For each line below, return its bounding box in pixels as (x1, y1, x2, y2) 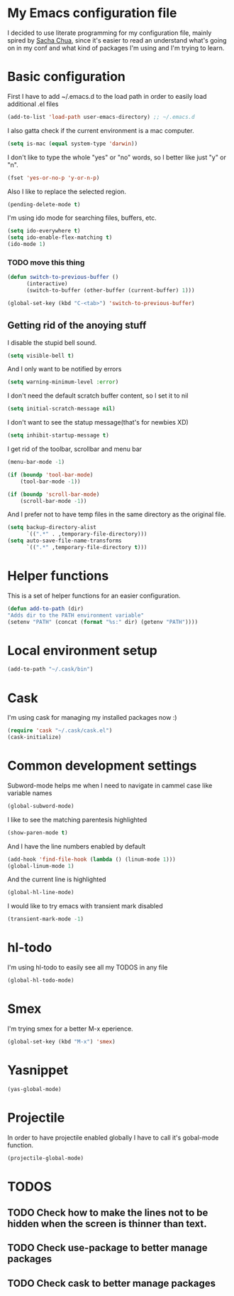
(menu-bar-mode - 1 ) (7, 459, 65, 466)
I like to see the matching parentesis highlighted (7, 815, 147, 824)
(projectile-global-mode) (7, 1154, 84, 1162)
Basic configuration (7, 69, 126, 85)
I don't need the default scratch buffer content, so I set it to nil (7, 391, 189, 400)
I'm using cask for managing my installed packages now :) (7, 713, 177, 722)
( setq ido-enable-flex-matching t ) (7, 234, 113, 241)
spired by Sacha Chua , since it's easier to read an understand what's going (7, 36, 227, 44)
